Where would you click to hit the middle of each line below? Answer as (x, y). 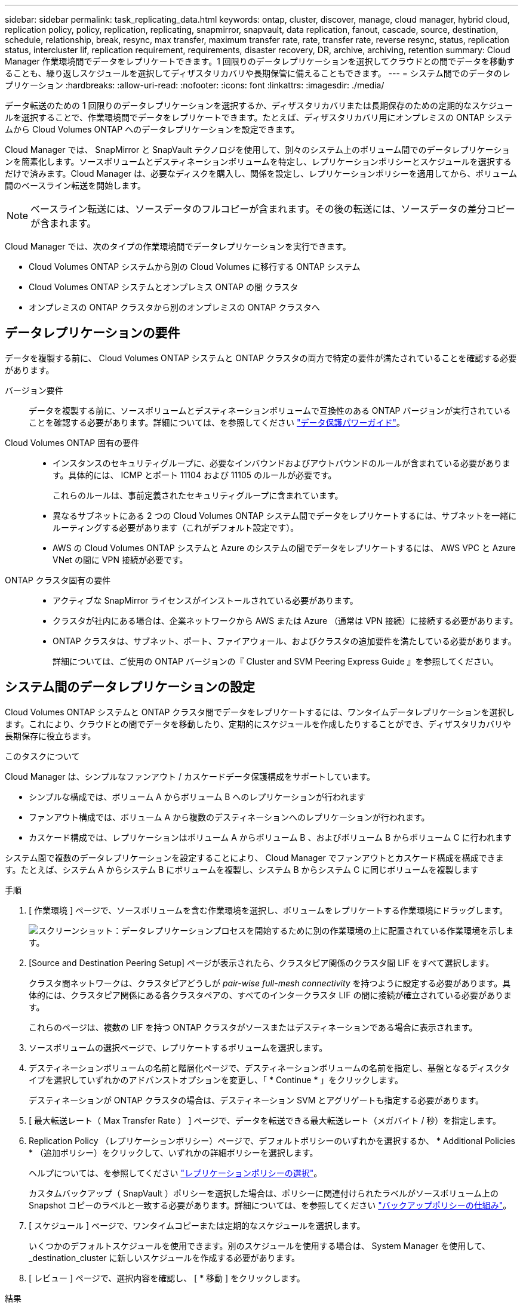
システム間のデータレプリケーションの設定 (130, 687)
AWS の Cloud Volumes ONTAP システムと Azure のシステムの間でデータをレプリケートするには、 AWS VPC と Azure (284, 548)
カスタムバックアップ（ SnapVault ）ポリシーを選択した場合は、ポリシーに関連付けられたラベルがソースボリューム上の (264, 1193)
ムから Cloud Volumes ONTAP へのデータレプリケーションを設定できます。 (152, 129)
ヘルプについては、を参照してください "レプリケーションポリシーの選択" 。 (176, 1173)
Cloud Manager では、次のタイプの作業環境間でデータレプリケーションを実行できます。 (178, 246)
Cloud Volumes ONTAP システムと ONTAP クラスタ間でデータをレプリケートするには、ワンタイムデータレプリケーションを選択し (260, 712)
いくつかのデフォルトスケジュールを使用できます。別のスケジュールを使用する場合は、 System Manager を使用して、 (260, 1245)
